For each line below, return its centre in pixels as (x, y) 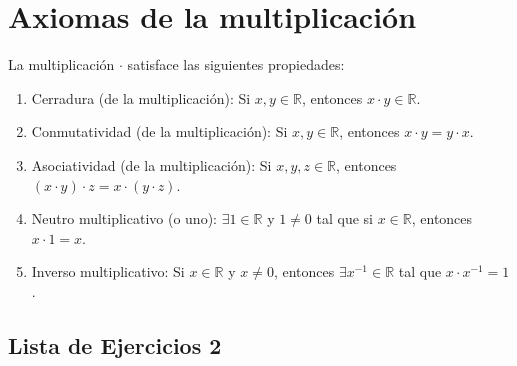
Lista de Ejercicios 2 (115, 344)
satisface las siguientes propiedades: (236, 64)
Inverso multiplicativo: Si (108, 271)
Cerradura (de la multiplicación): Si (141, 97)
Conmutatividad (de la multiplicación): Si (159, 131)
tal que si (344, 218)
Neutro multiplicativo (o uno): (124, 218)
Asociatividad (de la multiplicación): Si (151, 164)
